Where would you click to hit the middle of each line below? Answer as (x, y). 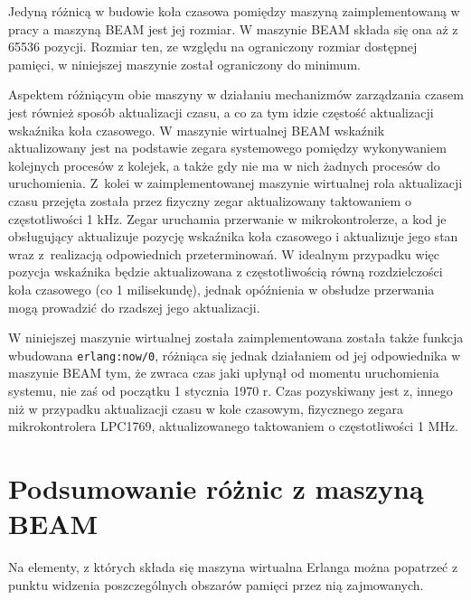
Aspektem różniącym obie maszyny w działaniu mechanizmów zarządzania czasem (236, 94)
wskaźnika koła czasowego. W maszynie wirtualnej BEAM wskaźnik (197, 130)
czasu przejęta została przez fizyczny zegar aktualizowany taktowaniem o (210, 200)
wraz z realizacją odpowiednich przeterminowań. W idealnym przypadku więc (224, 253)
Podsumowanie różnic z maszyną (216, 487)
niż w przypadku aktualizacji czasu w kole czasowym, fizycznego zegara (206, 408)
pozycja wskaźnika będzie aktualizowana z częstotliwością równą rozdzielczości (226, 272)
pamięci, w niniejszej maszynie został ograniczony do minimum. (184, 64)
